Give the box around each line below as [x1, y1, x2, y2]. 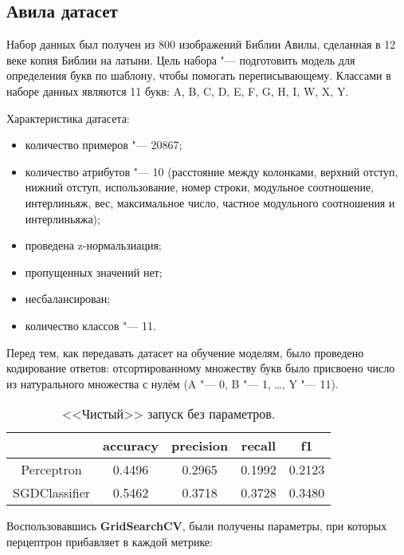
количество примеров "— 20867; [25, 136, 182, 153]
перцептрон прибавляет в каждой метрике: [6, 533, 213, 549]
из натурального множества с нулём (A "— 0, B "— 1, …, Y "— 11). [6, 375, 339, 392]
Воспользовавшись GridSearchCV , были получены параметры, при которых [6, 518, 387, 534]
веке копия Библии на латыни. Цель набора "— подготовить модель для [6, 51, 355, 68]
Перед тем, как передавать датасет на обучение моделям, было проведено [6, 344, 364, 360]
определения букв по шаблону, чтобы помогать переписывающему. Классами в [6, 67, 391, 84]
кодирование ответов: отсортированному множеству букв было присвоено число [6, 360, 395, 376]
